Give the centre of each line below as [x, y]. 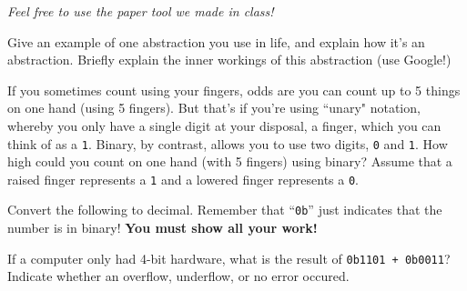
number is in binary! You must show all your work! [162, 228]
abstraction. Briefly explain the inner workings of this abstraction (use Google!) [229, 60]
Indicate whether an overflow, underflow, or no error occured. [178, 276]
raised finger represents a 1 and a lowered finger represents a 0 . [183, 179]
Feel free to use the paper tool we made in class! [141, 11]
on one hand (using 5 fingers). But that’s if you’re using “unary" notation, [214, 108]
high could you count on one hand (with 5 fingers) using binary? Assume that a [230, 161]
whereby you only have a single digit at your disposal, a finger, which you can [224, 125]
